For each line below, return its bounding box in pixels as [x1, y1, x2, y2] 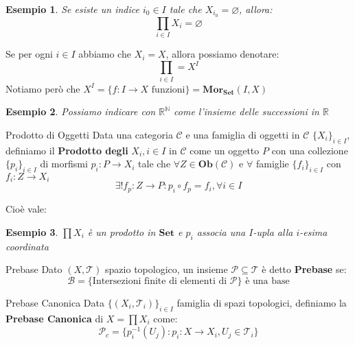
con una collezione [271, 143, 348, 157]
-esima [299, 224, 328, 239]
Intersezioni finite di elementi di [92, 276, 227, 286]
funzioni [151, 84, 185, 95]
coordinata [5, 239, 49, 253]
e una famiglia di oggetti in [185, 127, 300, 141]
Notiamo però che [5, 81, 80, 95]
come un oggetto [190, 143, 260, 157]
